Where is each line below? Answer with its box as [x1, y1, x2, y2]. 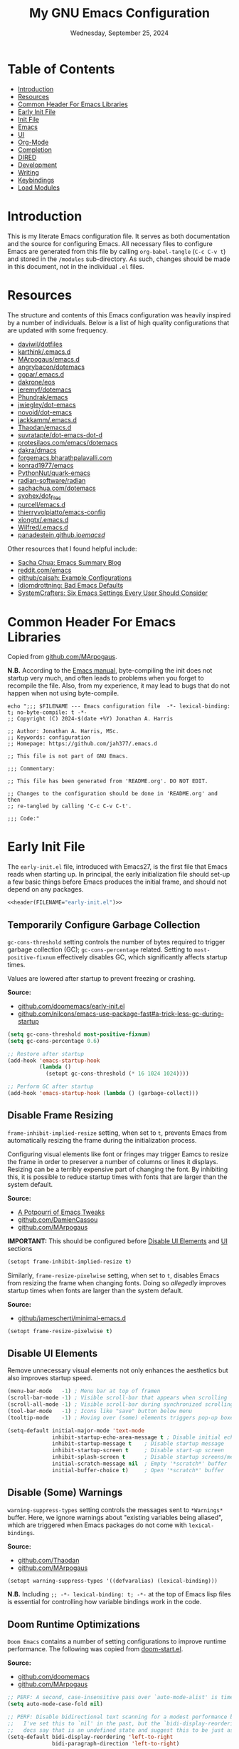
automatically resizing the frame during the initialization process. [7, 1136, 197, 1144]
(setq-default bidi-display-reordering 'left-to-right [7, 1733, 174, 1740]
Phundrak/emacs [17, 392, 68, 401]
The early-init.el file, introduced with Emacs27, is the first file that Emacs [7, 862, 228, 871]
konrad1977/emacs [17, 461, 74, 469]
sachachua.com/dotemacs [17, 484, 96, 492]
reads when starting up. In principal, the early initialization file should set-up [7, 870, 230, 879]
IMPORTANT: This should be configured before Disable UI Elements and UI [7, 1236, 228, 1245]
